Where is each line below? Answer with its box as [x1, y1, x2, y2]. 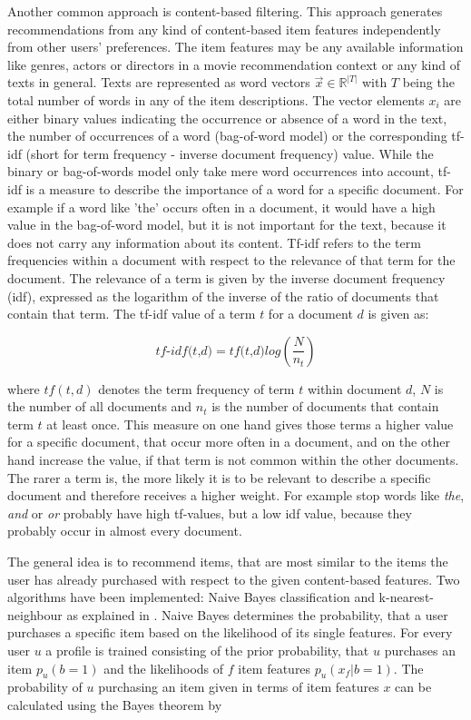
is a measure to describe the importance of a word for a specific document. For [25, 179, 464, 198]
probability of [7, 677, 83, 696]
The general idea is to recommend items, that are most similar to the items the [7, 552, 448, 571]
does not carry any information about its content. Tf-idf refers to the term [7, 232, 421, 252]
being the [402, 73, 455, 92]
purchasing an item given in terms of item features [98, 677, 379, 696]
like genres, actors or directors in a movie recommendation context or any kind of [7, 54, 461, 74]
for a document [268, 304, 353, 323]
